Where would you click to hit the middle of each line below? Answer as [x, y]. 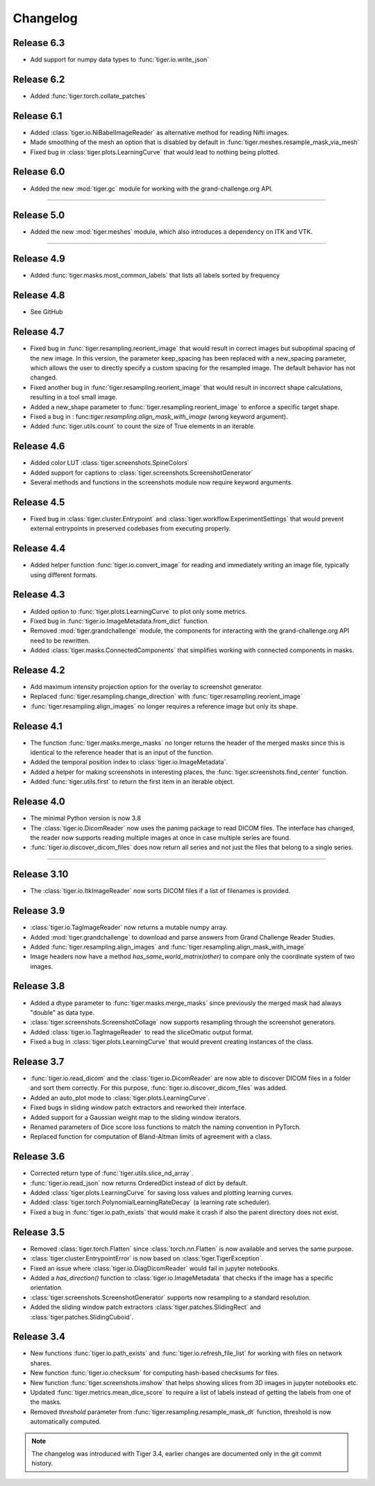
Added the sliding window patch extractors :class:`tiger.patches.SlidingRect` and [145, 1307]
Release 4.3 [39, 595]
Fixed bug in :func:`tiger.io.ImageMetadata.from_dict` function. [120, 621]
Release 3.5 [39, 1232]
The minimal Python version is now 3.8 [86, 819]
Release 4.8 [39, 295]
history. [42, 1463]
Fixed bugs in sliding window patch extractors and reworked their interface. [138, 1107]
